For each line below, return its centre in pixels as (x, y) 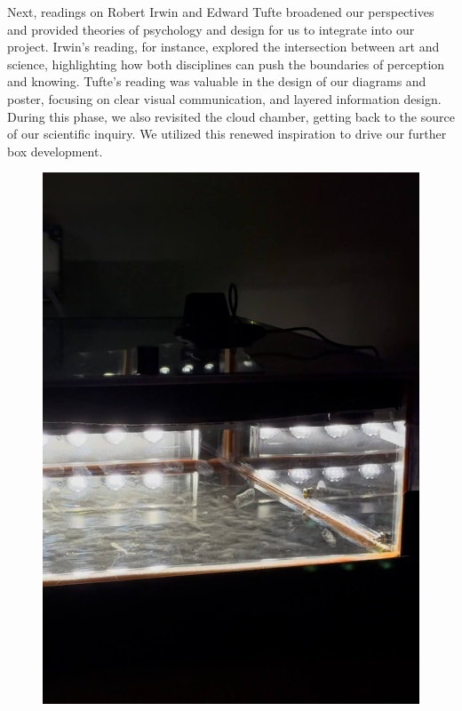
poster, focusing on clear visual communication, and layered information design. (224, 98)
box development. (55, 151)
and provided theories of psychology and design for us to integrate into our (211, 29)
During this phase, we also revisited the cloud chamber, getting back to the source (231, 116)
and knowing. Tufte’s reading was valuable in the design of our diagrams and (217, 81)
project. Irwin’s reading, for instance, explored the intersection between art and (223, 47)
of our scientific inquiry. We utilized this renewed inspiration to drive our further (227, 134)
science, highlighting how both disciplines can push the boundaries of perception (226, 64)
